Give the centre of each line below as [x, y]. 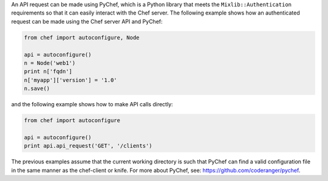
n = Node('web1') [50, 63]
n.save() [37, 89]
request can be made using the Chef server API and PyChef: [87, 21]
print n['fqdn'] [48, 72]
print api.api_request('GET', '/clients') [88, 146]
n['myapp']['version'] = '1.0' [71, 80]
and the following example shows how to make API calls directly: [92, 104]
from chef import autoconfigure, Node [82, 37]
